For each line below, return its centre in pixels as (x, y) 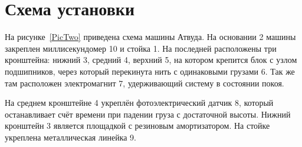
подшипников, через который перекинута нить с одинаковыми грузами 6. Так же (150, 71)
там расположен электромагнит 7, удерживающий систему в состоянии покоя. (145, 83)
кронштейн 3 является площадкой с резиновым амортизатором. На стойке (137, 126)
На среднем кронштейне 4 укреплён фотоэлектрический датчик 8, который (139, 103)
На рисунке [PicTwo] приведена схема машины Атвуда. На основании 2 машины (150, 37)
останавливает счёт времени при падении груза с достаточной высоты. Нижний (148, 114)
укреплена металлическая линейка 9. (70, 137)
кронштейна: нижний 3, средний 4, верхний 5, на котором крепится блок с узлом (151, 60)
